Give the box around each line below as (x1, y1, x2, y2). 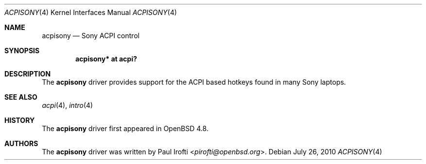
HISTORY (4, 116, 35, 124)
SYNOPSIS (4, 46, 40, 55)
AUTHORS (4, 139, 38, 148)
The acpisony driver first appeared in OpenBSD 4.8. (42, 124, 209, 133)
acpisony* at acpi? (75, 55, 137, 63)
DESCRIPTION (4, 70, 51, 78)
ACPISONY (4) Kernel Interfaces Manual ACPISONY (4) (4, 8, 177, 16)
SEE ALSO (4, 93, 37, 101)
